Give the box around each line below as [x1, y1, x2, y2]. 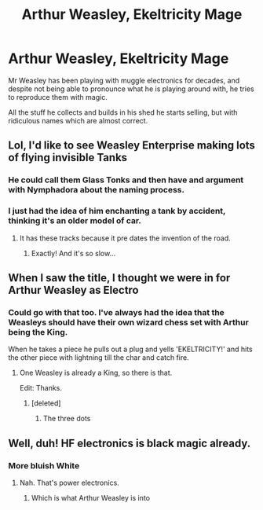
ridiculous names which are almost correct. [8, 116, 148, 125]
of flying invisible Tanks [8, 151, 128, 164]
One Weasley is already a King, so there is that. [19, 368, 173, 378]
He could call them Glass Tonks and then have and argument [8, 174, 244, 185]
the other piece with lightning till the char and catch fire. [8, 353, 190, 362]
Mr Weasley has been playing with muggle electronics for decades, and [8, 75, 240, 85]
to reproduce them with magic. [8, 92, 108, 101]
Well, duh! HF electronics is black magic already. [8, 436, 251, 449]
